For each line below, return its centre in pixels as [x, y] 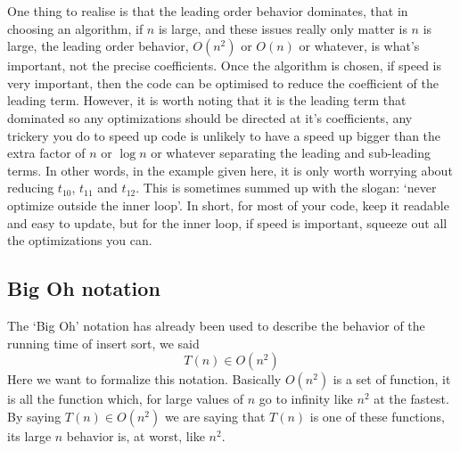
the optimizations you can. [80, 240]
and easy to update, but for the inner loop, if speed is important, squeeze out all [227, 222]
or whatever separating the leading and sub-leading [291, 153]
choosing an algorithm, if [75, 28]
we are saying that [215, 416]
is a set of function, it [392, 379]
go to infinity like [306, 399]
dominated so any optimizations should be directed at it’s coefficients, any [210, 117]
